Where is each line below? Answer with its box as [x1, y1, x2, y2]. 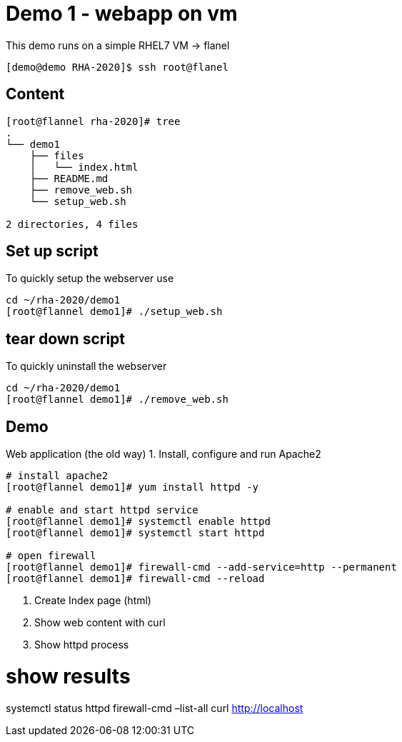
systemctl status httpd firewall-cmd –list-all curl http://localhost [6, 701, 303, 714]
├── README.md [29, 172, 109, 184]
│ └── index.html [29, 161, 139, 173]
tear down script [6, 329, 126, 348]
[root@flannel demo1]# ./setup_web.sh [6, 306, 223, 318]
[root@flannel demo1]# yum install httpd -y [6, 481, 259, 493]
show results [6, 663, 131, 688]
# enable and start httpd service [6, 504, 199, 516]
